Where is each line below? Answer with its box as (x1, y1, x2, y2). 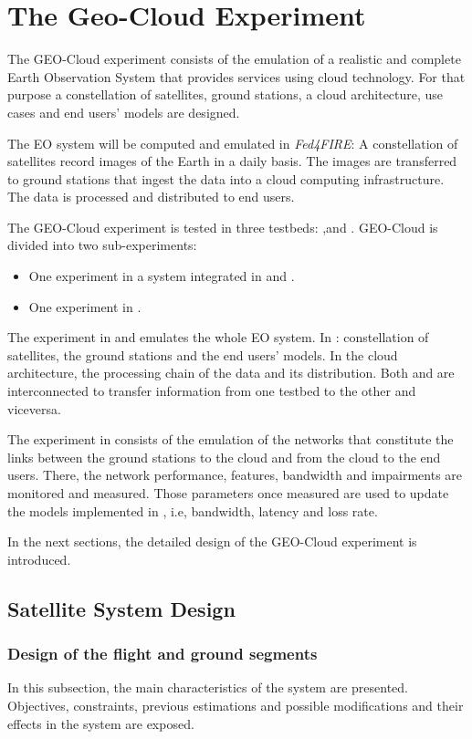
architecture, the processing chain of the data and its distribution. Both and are (7, 363, 455, 382)
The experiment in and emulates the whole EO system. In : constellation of (7, 328, 429, 347)
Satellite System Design (7, 594, 236, 622)
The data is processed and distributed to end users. (7, 187, 295, 206)
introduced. (7, 549, 71, 568)
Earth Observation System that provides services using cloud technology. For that (7, 67, 466, 86)
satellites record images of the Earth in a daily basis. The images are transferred (7, 151, 457, 171)
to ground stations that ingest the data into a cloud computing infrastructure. (7, 169, 445, 188)
